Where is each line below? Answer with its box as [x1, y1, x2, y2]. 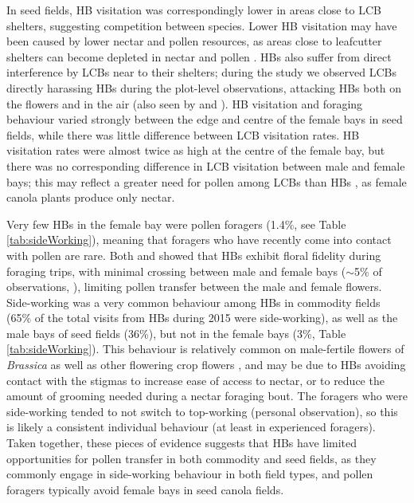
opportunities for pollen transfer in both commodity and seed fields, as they [6, 450, 377, 466]
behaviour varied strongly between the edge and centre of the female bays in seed [6, 111, 403, 128]
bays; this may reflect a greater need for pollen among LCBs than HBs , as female [6, 173, 407, 190]
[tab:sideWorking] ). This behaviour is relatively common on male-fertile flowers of [6, 340, 404, 357]
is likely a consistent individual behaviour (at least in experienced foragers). [6, 419, 376, 435]
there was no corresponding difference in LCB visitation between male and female [6, 157, 405, 174]
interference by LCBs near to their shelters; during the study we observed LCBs [6, 64, 396, 81]
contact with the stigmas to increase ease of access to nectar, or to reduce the [6, 371, 385, 388]
